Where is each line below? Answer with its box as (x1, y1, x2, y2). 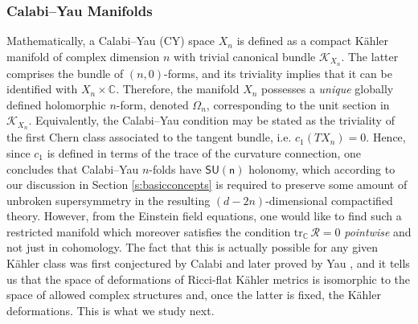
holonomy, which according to (248, 160, 395, 177)
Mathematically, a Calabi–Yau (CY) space (6, 32, 215, 49)
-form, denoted (116, 96, 189, 113)
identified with (6, 80, 78, 97)
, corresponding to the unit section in (206, 96, 390, 113)
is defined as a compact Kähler (236, 32, 389, 49)
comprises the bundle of (6, 64, 124, 81)
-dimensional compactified (265, 191, 393, 208)
